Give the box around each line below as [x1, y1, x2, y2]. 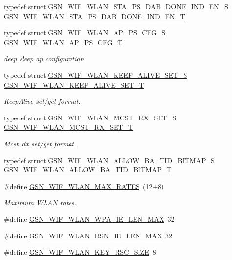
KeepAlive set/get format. [4, 96, 81, 106]
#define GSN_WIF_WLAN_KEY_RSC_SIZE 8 [4, 247, 156, 257]
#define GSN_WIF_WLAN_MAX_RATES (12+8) [4, 181, 164, 191]
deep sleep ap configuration [4, 53, 84, 64]
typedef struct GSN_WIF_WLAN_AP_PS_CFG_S [4, 27, 166, 38]
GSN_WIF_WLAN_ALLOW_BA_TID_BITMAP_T [4, 165, 172, 175]
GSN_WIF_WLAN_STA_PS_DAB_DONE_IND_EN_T [4, 11, 185, 21]
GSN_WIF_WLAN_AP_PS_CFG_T [4, 37, 123, 47]
